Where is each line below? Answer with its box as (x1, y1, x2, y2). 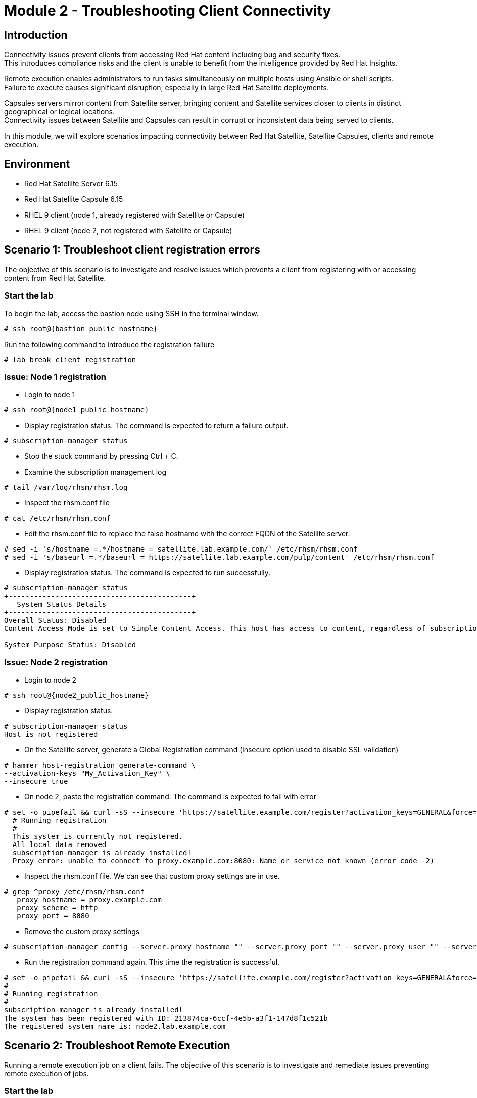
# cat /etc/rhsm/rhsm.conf (4, 514, 111, 523)
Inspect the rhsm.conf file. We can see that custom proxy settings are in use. (24, 872, 280, 881)
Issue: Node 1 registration (4, 371, 107, 382)
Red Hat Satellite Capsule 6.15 (24, 195, 123, 204)
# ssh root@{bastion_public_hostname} (4, 324, 158, 333)
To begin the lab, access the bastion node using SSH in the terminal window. (4, 309, 259, 318)
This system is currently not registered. (12, 832, 183, 841)
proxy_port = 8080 (17, 912, 89, 920)
